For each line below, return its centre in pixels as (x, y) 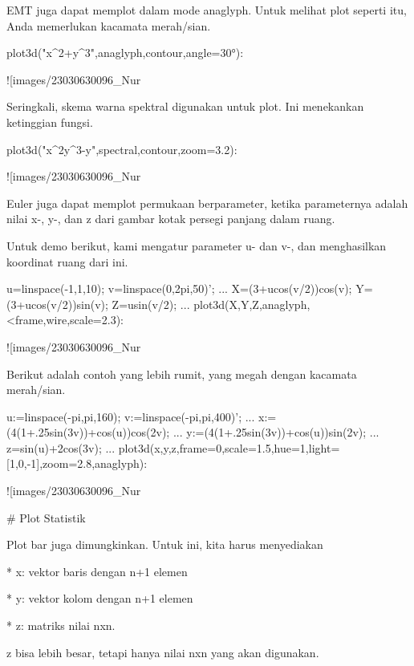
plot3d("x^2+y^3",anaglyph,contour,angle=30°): (125, 53)
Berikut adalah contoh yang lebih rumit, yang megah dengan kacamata (182, 374)
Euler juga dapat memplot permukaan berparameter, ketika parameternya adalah (207, 203)
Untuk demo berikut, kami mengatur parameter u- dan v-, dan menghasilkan (197, 245)
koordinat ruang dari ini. (67, 261)
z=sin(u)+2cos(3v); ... (61, 447)
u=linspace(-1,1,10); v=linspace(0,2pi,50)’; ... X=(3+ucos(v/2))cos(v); (179, 288)
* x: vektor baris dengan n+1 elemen (97, 571)
